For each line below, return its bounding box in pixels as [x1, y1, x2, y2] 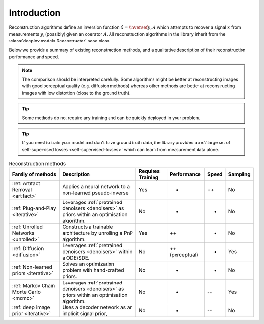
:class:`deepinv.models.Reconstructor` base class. [9, 38, 110, 44]
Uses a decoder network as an [62, 304, 133, 311]
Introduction [9, 7, 61, 18]
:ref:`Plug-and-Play [12, 205, 56, 212]
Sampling [228, 171, 251, 178]
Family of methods [12, 171, 56, 178]
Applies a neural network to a [62, 183, 130, 190]
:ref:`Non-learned [12, 264, 52, 271]
